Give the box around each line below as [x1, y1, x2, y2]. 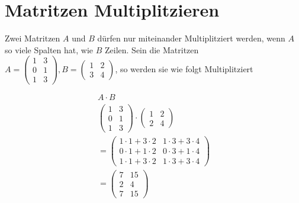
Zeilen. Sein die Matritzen [104, 43, 199, 56]
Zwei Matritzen [5, 32, 60, 44]
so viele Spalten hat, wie [5, 43, 94, 56]
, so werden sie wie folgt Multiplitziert [115, 62, 253, 75]
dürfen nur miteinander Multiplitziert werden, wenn [97, 32, 285, 44]
